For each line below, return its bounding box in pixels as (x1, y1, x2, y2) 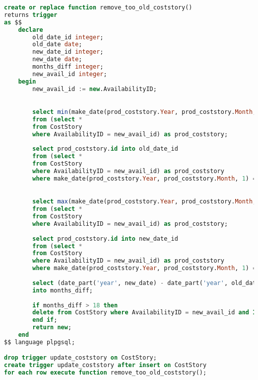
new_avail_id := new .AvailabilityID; (32, 85, 157, 93)
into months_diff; (32, 286, 93, 294)
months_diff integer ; (32, 63, 104, 70)
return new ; (32, 324, 72, 331)
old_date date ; (32, 41, 82, 48)
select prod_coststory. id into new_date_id (32, 235, 178, 242)
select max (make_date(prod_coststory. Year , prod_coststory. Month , (32, 198, 257, 205)
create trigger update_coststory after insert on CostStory (4, 362, 207, 369)
